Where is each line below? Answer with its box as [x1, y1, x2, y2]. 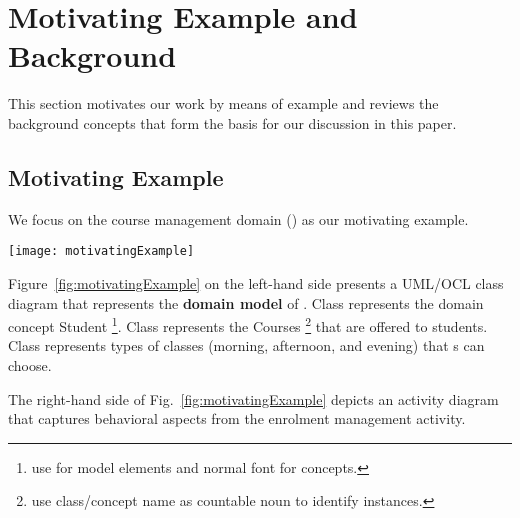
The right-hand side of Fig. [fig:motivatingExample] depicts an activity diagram [8, 388, 499, 409]
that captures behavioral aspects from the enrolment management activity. [8, 408, 466, 429]
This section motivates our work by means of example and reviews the [8, 93, 439, 114]
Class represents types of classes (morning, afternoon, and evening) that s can [8, 335, 485, 356]
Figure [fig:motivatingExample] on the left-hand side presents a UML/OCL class [8, 272, 504, 293]
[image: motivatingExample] [8, 244, 195, 259]
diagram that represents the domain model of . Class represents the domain [8, 292, 484, 313]
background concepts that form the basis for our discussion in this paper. [8, 112, 457, 133]
